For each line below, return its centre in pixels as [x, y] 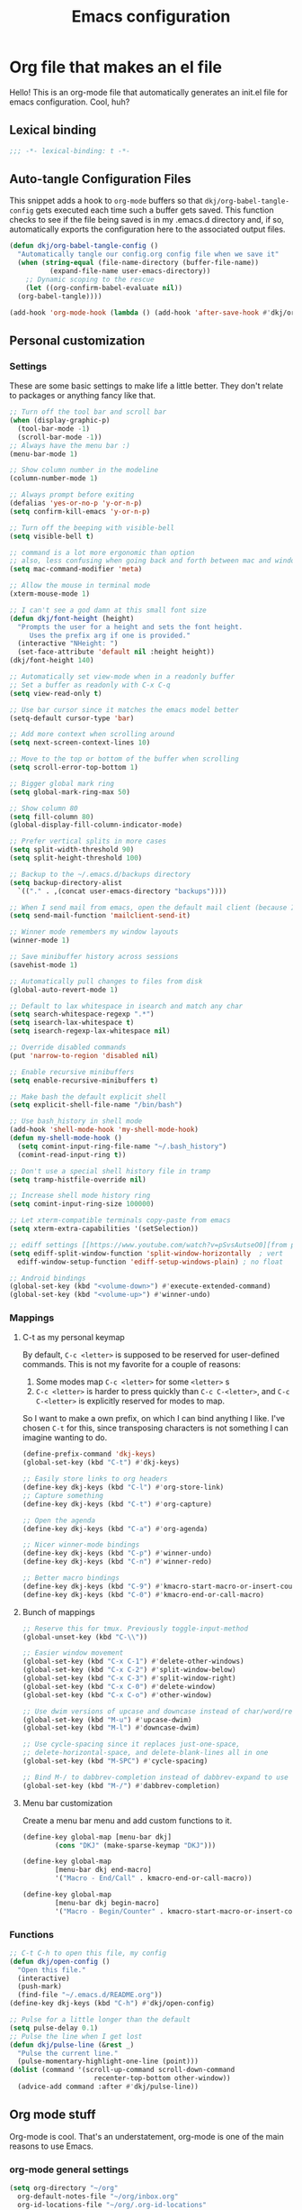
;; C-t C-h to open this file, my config [88, 1953]
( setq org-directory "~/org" [64, 2188]
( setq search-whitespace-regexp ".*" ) [82, 1014]
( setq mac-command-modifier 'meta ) [76, 570]
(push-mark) [40, 1986]
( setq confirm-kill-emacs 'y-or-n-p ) [80, 511]
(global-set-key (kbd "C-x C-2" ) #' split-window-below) [129, 1670]
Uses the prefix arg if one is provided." [110, 635]
